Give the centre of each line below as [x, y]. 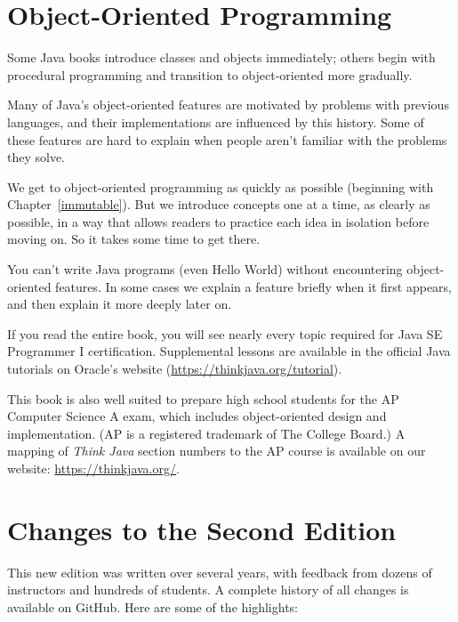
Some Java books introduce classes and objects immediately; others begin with [221, 57]
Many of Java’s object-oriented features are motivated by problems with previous [228, 105]
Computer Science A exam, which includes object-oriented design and [197, 416]
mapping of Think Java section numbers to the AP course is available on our [217, 451]
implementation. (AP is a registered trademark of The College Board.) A [206, 433]
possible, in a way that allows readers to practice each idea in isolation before [218, 221]
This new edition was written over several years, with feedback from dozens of [220, 572]
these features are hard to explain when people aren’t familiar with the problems [227, 139]
